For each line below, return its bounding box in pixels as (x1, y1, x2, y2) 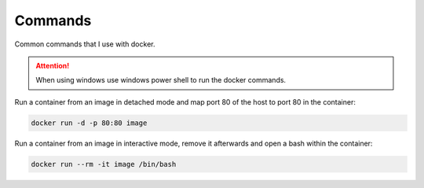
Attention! (35, 61, 70, 70)
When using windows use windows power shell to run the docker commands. (35, 76, 287, 85)
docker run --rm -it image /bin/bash (31, 160, 177, 168)
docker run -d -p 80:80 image (31, 118, 148, 127)
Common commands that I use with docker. (14, 39, 155, 49)
